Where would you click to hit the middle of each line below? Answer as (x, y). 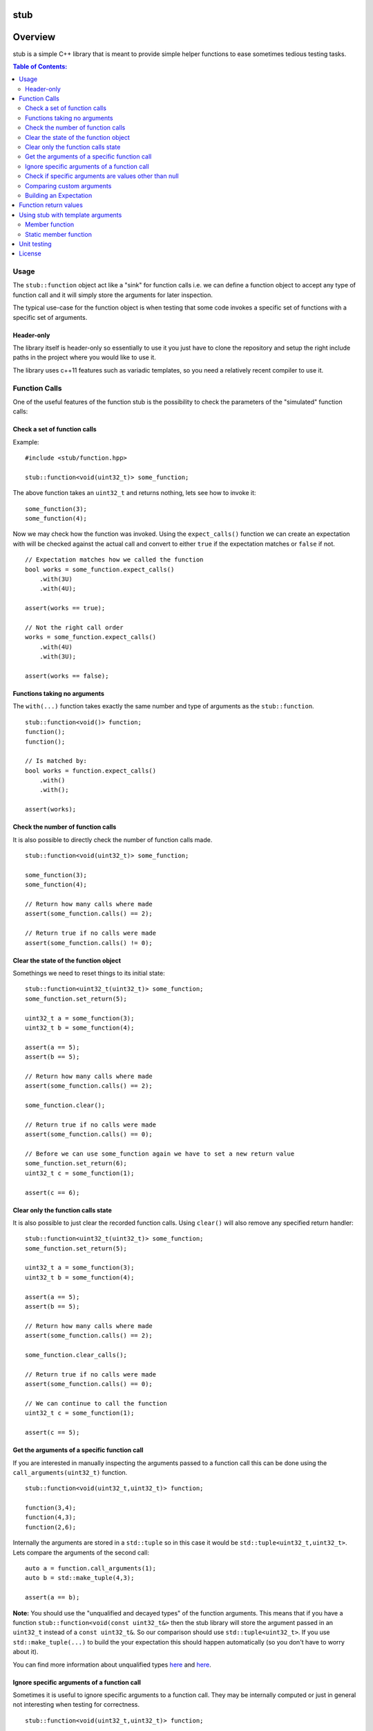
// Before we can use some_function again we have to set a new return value (160, 1154)
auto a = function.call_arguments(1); (91, 1569)
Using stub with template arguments (70, 215)
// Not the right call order (74, 628)
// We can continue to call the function (96, 1403)
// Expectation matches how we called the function (114, 560)
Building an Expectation (59, 195)
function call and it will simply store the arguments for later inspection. (113, 295)
